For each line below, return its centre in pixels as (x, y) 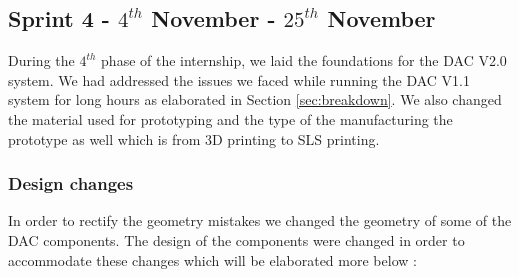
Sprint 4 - (59, 18)
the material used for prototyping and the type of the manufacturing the (230, 118)
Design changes (71, 183)
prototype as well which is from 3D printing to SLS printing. (194, 138)
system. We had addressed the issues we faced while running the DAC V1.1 (239, 79)
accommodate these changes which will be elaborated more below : (212, 259)
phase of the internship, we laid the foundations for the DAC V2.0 (304, 60)
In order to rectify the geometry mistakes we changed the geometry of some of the (260, 220)
